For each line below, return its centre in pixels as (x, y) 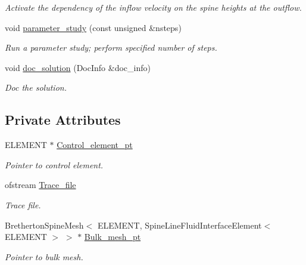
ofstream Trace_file (40, 185)
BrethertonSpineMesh (44, 225)
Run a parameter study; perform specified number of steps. (111, 47)
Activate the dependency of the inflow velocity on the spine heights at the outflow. (153, 7)
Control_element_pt (95, 145)
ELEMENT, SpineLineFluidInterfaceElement (179, 225)
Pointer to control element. (54, 164)
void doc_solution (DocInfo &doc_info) (78, 67)
